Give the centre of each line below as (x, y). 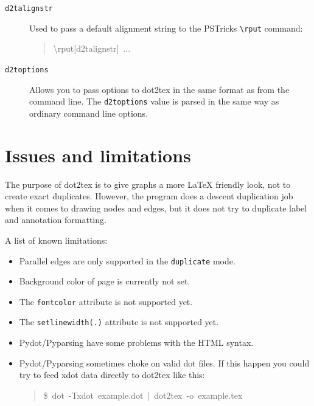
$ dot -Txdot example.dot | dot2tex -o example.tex (143, 395)
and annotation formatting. (56, 220)
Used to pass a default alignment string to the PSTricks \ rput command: (166, 28)
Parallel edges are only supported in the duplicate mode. (127, 260)
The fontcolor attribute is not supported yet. (106, 301)
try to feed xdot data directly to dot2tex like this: (112, 375)
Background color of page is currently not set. (105, 281)
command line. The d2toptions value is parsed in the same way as (154, 101)
